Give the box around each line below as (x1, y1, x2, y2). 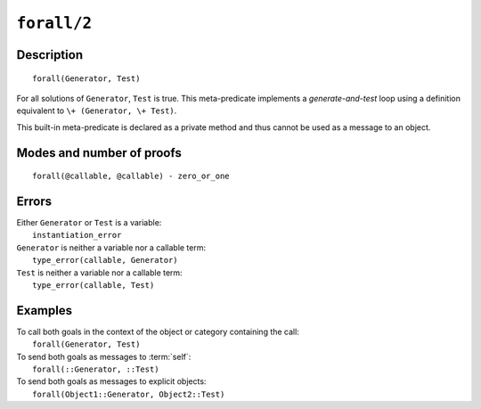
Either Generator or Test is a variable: (16, 217, 162, 228)
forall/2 (16, 13, 93, 33)
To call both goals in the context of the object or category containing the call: (16, 326, 300, 337)
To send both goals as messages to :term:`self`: (16, 351, 192, 362)
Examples (16, 303, 73, 318)
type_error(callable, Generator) (32, 255, 178, 266)
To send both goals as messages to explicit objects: (16, 376, 207, 387)
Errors (16, 193, 53, 209)
